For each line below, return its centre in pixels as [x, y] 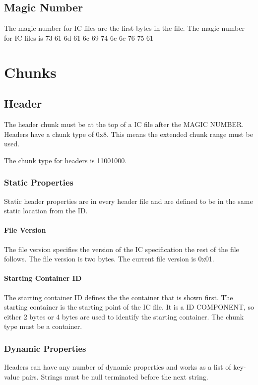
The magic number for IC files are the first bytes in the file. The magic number [124, 28]
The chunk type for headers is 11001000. [65, 160]
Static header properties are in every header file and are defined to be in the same [129, 201]
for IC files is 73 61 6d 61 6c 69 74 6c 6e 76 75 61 [79, 37]
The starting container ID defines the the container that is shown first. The [119, 297]
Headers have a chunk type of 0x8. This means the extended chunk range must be [129, 134]
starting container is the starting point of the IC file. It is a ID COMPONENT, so [129, 307]
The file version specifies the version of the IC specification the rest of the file [122, 249]
